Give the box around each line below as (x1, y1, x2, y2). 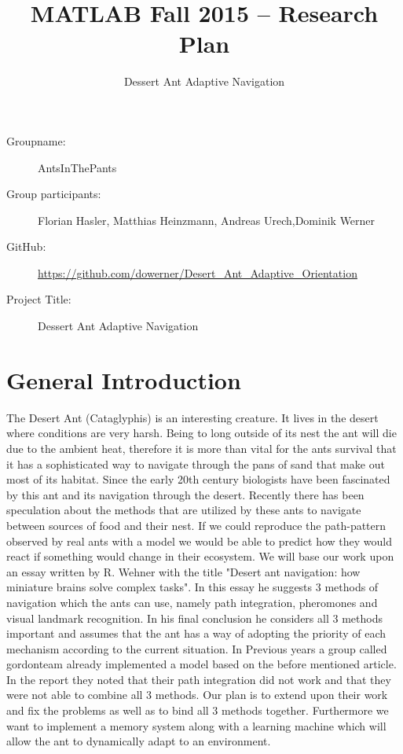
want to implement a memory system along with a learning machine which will (6, 717, 387, 734)
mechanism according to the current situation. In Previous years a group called (6, 640, 387, 657)
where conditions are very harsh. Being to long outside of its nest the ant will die (6, 425, 397, 441)
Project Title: (6, 291, 71, 307)
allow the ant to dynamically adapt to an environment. (6, 733, 271, 749)
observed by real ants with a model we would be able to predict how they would (6, 532, 393, 549)
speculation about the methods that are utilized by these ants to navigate (6, 502, 361, 518)
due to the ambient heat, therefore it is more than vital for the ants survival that (6, 440, 397, 456)
